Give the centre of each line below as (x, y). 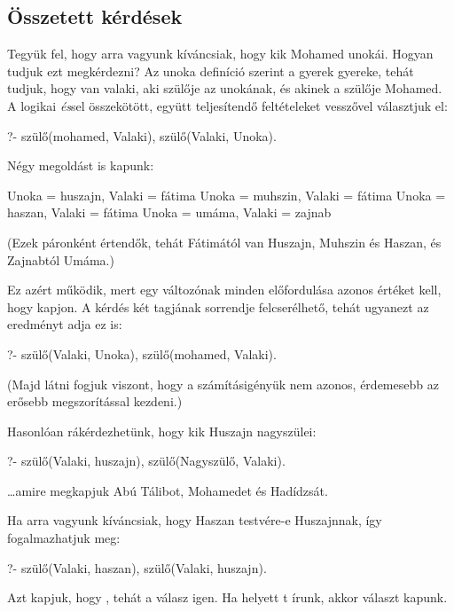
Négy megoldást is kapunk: (81, 165)
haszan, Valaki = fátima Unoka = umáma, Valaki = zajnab (169, 212)
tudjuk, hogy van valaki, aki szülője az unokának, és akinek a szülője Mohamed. (225, 88)
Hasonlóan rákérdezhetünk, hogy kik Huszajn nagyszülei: (162, 431)
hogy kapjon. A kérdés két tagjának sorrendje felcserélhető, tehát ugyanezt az (218, 306)
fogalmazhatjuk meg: (64, 538)
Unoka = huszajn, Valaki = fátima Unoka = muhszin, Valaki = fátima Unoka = (227, 195)
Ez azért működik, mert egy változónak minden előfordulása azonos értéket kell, (224, 290)
